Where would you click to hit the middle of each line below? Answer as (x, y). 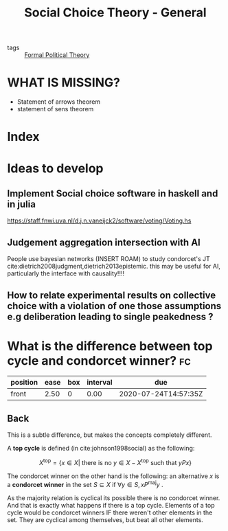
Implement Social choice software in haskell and (113, 193)
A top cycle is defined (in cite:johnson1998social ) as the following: (101, 449)
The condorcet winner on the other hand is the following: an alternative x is (113, 476)
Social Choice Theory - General (115, 13)
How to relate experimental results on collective (112, 295)
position (24, 383)
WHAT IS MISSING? (64, 83)
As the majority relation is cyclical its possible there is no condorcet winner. (114, 498)
